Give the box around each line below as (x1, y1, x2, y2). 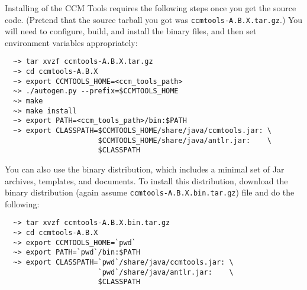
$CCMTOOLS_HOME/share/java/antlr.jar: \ (98, 136, 272, 145)
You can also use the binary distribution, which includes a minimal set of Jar (5, 163, 285, 175)
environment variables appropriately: (5, 36, 138, 48)
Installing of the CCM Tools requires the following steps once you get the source (5, 2, 296, 14)
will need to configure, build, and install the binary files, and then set (5, 25, 257, 37)
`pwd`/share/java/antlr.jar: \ (98, 268, 234, 276)
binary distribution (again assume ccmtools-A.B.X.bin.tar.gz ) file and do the (5, 186, 295, 198)
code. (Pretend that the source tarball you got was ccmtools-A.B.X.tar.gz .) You (5, 13, 303, 25)
